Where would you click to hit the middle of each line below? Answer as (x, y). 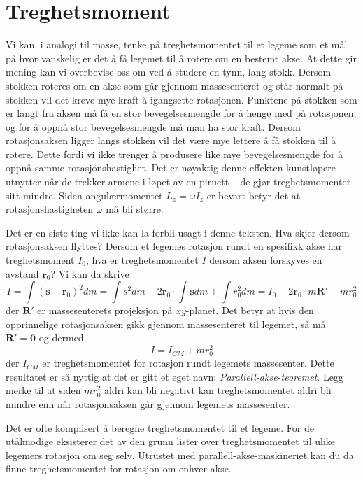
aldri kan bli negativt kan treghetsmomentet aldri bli (218, 390)
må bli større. (135, 209)
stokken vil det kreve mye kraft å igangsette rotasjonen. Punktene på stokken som (181, 99)
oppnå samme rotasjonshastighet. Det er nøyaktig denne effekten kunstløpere (171, 168)
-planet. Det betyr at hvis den (250, 310)
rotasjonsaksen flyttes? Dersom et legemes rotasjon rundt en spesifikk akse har (174, 246)
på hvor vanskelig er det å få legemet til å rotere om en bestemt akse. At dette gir (181, 58)
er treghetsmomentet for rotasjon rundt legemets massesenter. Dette (188, 363)
